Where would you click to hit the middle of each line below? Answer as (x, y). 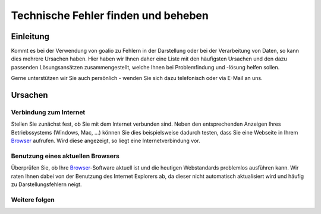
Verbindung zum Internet (48, 113)
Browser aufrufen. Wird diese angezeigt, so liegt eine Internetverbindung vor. (106, 141)
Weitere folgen (33, 200)
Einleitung (30, 36)
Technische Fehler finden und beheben (110, 15)
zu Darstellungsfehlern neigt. (46, 184)
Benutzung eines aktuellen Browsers (65, 156)
